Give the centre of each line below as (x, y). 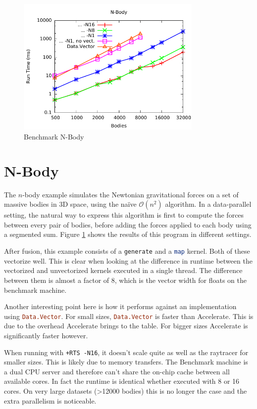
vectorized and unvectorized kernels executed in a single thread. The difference (123, 270)
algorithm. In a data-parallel (208, 204)
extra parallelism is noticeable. (50, 400)
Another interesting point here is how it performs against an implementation (120, 306)
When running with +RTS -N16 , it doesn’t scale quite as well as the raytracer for (126, 352)
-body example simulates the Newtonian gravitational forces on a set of (130, 194)
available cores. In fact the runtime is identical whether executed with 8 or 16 (122, 381)
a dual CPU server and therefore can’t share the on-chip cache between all (117, 371)
